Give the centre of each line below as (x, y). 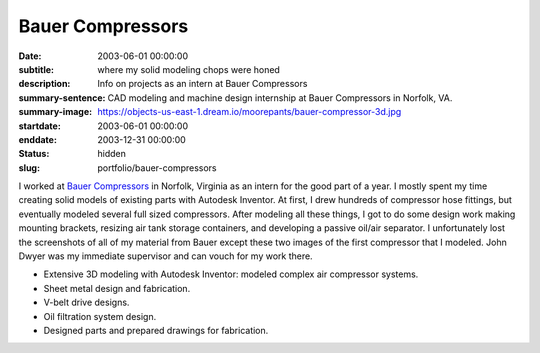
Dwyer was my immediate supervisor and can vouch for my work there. (166, 256)
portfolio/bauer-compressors (157, 167)
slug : (29, 167)
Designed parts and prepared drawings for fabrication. (156, 330)
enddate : (37, 139)
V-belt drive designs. (86, 302)
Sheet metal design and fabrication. (117, 288)
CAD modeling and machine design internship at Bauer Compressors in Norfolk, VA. (280, 97)
